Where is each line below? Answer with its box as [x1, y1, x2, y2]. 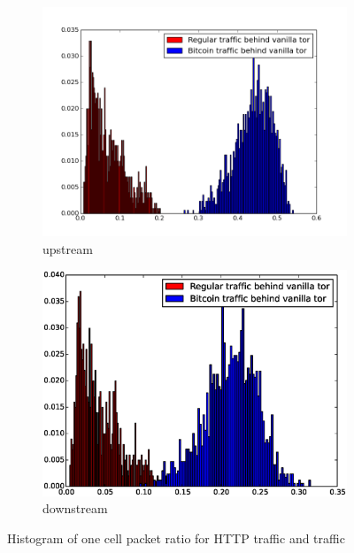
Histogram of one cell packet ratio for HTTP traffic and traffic [7, 528, 345, 547]
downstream [42, 499, 108, 518]
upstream [42, 239, 93, 257]
